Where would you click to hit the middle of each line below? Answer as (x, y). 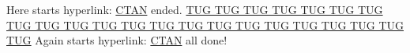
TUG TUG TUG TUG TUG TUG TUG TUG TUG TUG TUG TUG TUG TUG (205, 25)
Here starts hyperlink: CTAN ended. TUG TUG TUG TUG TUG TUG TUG (195, 9)
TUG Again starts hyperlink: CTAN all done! (117, 40)
